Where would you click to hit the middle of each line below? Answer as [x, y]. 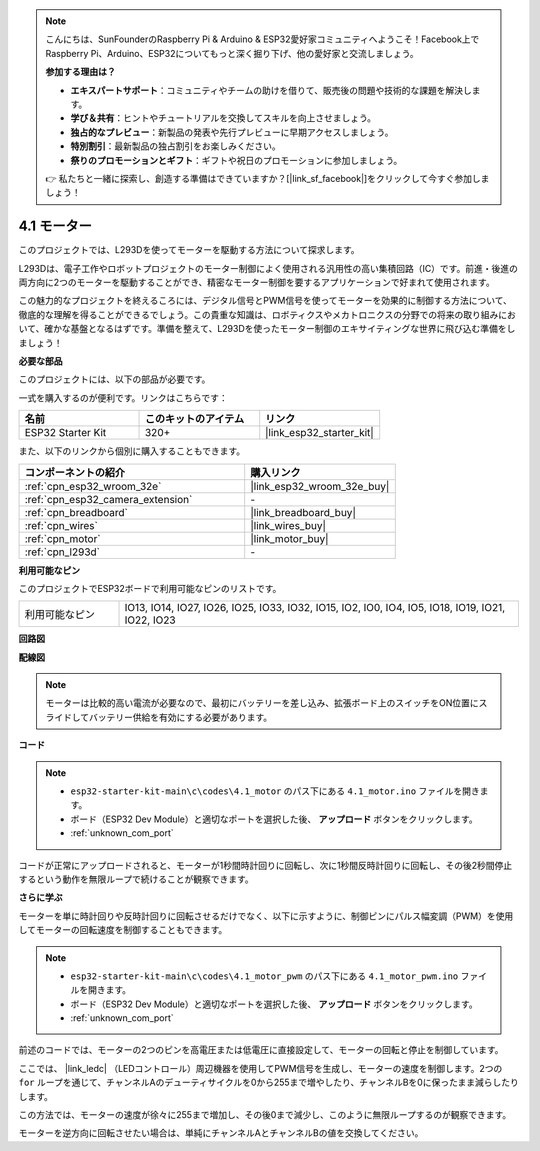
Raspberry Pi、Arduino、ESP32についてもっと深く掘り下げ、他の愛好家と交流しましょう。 [232, 53]
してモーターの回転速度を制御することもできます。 [123, 930]
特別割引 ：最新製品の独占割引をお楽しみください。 [175, 146]
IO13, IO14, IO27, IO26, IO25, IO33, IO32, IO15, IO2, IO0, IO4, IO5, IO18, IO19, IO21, [315, 608]
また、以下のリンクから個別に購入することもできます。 [132, 451]
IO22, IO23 [150, 620]
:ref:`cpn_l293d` [62, 552]
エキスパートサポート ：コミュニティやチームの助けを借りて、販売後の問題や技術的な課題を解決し [271, 90]
